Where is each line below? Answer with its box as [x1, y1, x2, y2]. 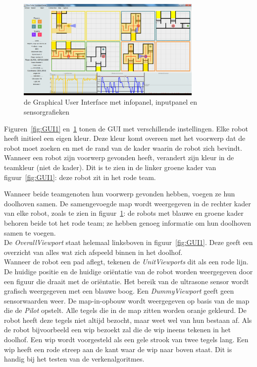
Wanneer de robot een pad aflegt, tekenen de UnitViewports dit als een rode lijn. [4, 256, 249, 267]
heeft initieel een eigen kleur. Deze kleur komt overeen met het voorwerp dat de [4, 133, 246, 143]
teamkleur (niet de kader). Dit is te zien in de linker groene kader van [4, 162, 216, 172]
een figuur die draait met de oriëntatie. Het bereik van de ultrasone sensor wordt [4, 276, 249, 286]
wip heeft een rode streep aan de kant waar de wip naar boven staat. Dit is [4, 344, 232, 354]
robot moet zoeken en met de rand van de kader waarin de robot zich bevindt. [4, 142, 242, 153]
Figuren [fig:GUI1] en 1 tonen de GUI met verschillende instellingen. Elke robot [4, 123, 248, 133]
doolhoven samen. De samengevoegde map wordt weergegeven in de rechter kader [4, 198, 251, 208]
